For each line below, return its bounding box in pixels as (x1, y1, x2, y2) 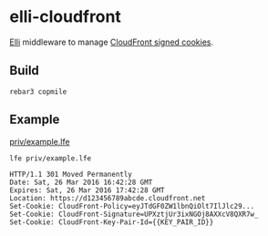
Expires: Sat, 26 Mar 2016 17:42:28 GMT (9, 185, 166, 195)
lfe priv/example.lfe (9, 153, 92, 163)
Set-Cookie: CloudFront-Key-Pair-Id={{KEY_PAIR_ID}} (9, 217, 214, 227)
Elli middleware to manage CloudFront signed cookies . (9, 36, 214, 47)
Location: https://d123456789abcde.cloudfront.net (9, 193, 206, 202)
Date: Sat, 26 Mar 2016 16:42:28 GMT (9, 178, 153, 187)
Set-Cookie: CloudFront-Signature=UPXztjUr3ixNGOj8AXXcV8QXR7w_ (9, 210, 259, 219)
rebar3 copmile (9, 87, 67, 97)
